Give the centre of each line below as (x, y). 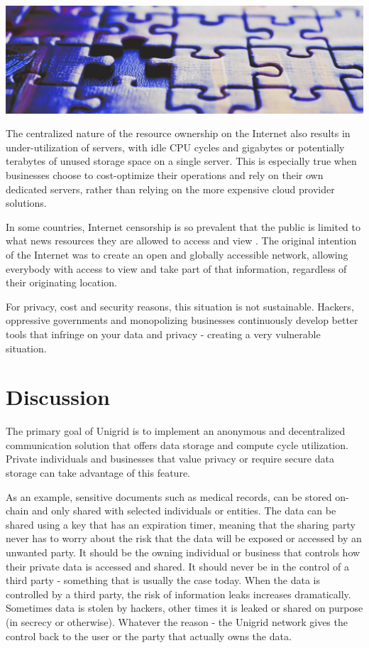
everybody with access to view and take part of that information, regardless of (176, 268)
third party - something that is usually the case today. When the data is (163, 580)
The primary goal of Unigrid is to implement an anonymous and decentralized (176, 431)
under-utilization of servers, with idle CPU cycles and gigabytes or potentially (175, 147)
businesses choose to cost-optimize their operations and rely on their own (165, 174)
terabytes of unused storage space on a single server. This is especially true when (181, 161)
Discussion (58, 397)
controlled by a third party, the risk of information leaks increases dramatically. (178, 594)
